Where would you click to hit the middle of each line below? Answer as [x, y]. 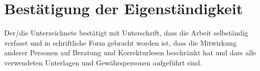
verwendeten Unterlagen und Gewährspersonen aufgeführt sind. [103, 62]
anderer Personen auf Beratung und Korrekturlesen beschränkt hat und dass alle [130, 52]
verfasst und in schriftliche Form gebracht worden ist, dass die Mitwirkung [120, 42]
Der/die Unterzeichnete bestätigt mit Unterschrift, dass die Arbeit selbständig [126, 33]
